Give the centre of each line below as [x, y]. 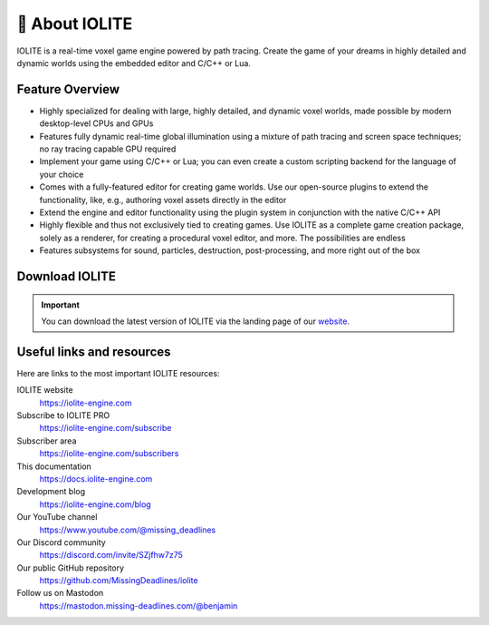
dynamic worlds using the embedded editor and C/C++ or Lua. [134, 63]
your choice [62, 174]
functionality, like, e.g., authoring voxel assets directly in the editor [163, 200]
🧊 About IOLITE [75, 24]
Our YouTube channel [57, 517]
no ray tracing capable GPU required [108, 149]
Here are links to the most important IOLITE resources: [118, 373]
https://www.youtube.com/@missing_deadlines [128, 530]
